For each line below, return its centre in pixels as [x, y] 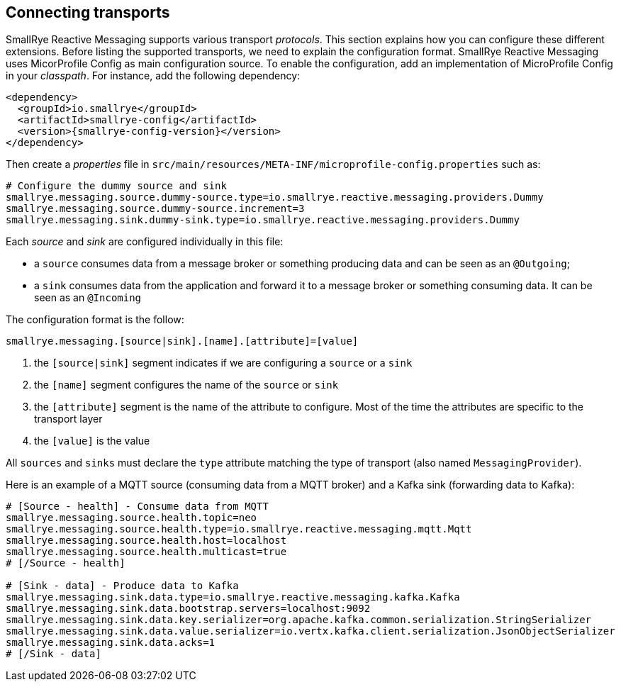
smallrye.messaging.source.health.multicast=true [146, 552]
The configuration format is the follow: [95, 320]
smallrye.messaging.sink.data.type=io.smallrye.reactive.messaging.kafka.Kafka [233, 597]
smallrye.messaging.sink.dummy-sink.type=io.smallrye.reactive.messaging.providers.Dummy [263, 220]
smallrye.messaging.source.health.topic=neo [132, 518]
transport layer [68, 419]
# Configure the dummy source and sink [116, 186]
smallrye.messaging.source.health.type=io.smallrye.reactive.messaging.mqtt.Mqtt [239, 529]
